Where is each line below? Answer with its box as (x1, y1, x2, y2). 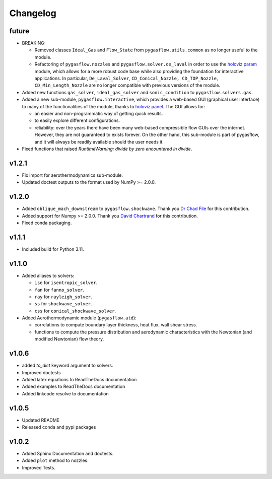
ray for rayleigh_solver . (34, 294, 93, 300)
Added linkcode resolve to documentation (22, 390, 109, 396)
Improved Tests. (22, 464, 55, 470)
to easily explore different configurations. (34, 117, 120, 123)
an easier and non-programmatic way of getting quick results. (34, 110, 163, 116)
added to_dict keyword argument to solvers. (22, 363, 113, 369)
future (9, 27, 30, 35)
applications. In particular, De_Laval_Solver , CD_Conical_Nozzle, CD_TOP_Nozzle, (34, 76, 220, 82)
